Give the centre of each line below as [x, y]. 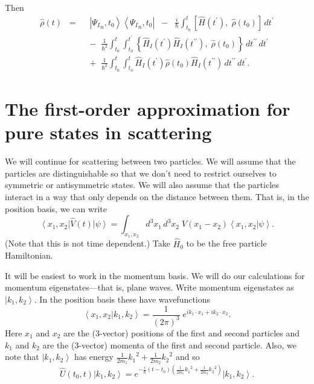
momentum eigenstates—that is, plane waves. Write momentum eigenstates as [149, 287]
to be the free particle [226, 243]
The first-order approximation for [148, 109]
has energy [94, 357]
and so [187, 357]
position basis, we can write [56, 208]
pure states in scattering [108, 132]
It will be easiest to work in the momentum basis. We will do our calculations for [155, 275]
